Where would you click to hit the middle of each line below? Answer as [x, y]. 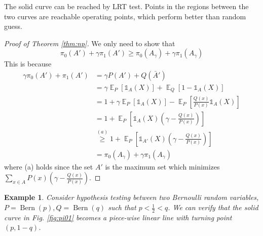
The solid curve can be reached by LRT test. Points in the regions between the [126, 6]
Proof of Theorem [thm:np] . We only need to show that [90, 43]
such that [122, 207]
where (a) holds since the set [49, 166]
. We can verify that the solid [213, 207]
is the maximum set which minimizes [162, 166]
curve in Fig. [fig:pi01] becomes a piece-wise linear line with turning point [118, 217]
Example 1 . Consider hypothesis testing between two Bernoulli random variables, [131, 197]
